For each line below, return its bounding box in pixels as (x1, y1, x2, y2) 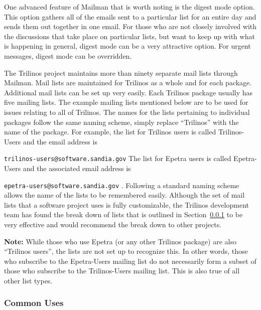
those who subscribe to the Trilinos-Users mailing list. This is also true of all (4, 265, 240, 276)
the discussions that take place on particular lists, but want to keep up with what (4, 31, 255, 41)
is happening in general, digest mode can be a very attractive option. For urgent (4, 41, 251, 51)
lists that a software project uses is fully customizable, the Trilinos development (4, 199, 249, 210)
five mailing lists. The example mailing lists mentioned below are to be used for (4, 97, 248, 107)
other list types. (4, 275, 53, 285)
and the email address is (23, 136, 97, 146)
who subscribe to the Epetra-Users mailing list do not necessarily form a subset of (4, 255, 256, 266)
